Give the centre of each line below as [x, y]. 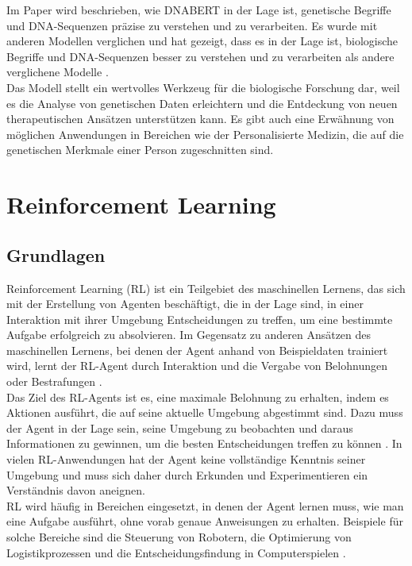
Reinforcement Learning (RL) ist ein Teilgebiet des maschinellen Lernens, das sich [206, 288]
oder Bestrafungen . [54, 381]
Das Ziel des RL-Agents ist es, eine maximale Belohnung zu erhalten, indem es [198, 397]
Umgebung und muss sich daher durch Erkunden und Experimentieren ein [187, 474]
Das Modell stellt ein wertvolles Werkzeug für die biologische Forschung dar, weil [203, 87]
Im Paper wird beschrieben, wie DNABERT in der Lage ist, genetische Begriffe [199, 10]
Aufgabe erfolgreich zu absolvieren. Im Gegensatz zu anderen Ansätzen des [189, 335]
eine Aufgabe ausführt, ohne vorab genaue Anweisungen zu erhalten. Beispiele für [205, 521]
